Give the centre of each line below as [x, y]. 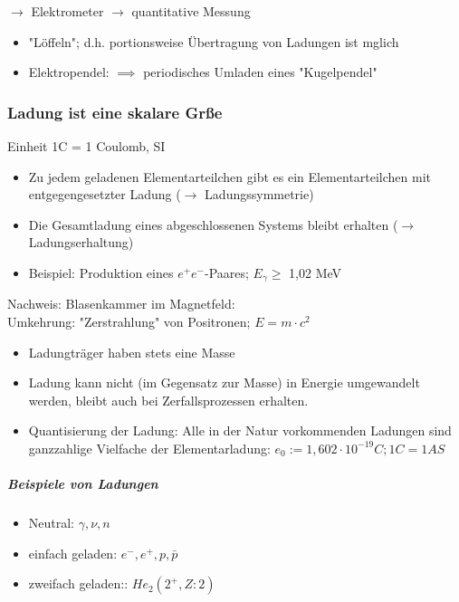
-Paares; [227, 272]
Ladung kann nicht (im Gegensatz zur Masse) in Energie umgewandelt [224, 382]
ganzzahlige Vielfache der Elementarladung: [149, 448]
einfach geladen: [73, 553]
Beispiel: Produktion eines [101, 272]
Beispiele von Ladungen [83, 484]
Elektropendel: [69, 72]
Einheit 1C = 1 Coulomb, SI [86, 146]
